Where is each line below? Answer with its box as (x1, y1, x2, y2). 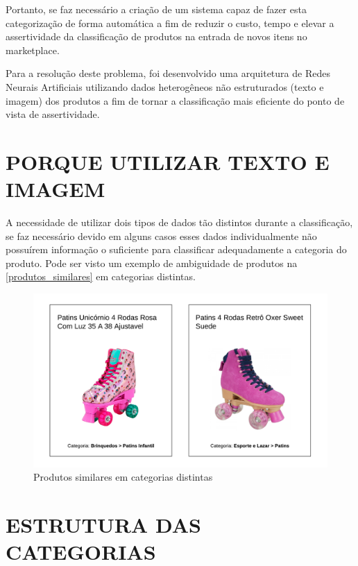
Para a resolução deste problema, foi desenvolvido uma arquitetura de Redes (6, 66, 330, 80)
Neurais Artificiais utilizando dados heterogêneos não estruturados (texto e (6, 79, 324, 94)
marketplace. (6, 42, 60, 57)
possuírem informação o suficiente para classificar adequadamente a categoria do (6, 242, 347, 257)
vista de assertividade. (6, 107, 100, 121)
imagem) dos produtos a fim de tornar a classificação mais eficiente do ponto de (6, 93, 345, 108)
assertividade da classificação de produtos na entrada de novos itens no (6, 29, 307, 44)
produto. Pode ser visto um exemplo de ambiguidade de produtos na (6, 255, 298, 270)
